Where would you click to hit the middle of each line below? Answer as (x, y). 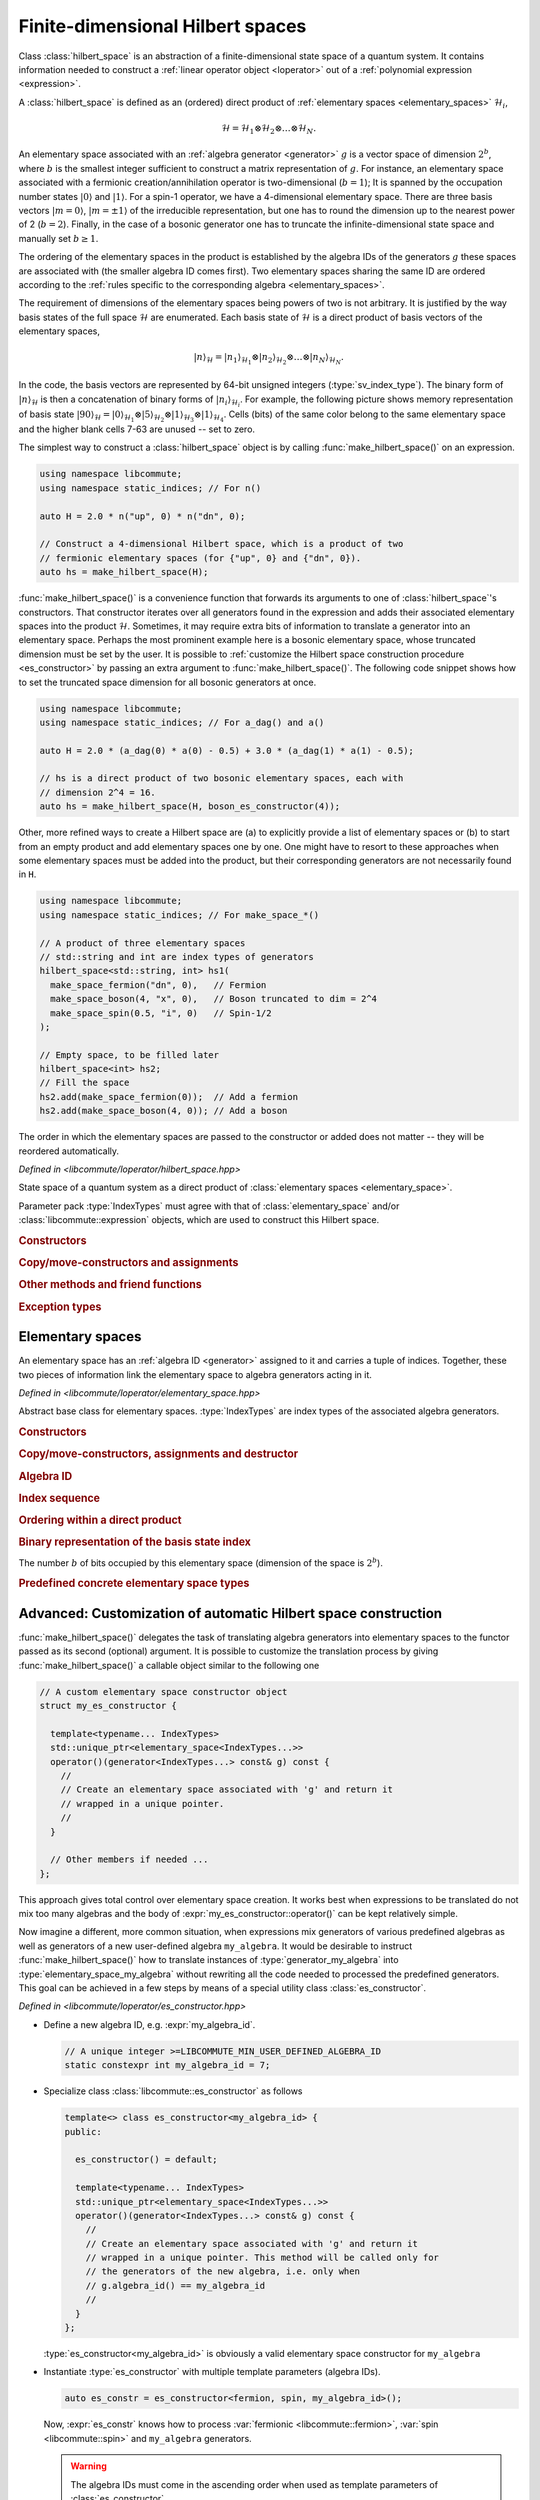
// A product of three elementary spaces (142, 943)
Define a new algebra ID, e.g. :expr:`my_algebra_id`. (149, 2024)
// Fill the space (84, 1083)
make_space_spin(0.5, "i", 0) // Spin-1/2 (161, 1013)
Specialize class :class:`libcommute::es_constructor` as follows (173, 2091)
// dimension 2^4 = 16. (98, 792)
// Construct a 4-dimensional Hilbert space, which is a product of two (221, 544)
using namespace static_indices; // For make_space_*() (179, 914)
